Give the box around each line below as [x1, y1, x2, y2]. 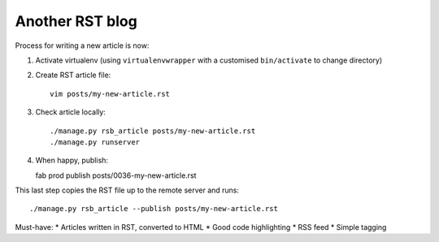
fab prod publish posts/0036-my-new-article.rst [35, 171, 197, 180]
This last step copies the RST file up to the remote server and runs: [15, 185, 240, 195]
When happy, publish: [35, 155, 109, 166]
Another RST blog [15, 12, 137, 30]
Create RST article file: [35, 70, 111, 80]
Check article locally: [35, 107, 106, 117]
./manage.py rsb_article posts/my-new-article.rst [50, 126, 256, 136]
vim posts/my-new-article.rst [50, 89, 171, 98]
